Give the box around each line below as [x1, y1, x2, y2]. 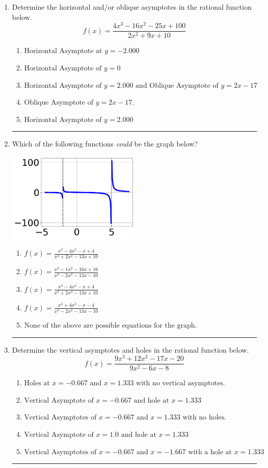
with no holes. [182, 414, 227, 422]
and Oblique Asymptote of [136, 82, 219, 89]
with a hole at [188, 448, 232, 456]
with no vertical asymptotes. [136, 380, 225, 387]
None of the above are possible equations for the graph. [24, 322, 197, 329]
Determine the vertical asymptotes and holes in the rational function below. [12, 344, 249, 355]
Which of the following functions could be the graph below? [12, 138, 198, 149]
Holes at [24, 380, 50, 387]
